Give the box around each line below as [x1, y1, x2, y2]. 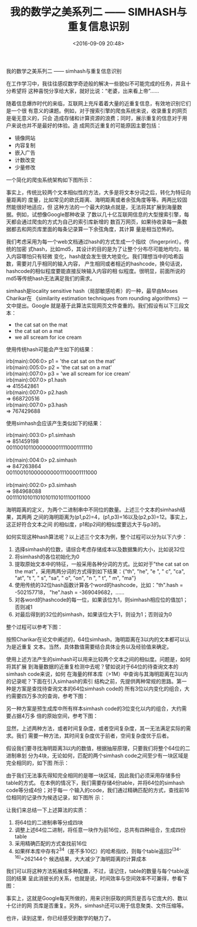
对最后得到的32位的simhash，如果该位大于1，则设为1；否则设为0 [14, 611, 172, 618]
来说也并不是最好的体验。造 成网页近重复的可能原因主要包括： [11, 122, 162, 129]
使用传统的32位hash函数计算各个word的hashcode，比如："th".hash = [14, 581, 184, 588]
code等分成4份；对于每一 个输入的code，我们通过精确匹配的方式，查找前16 [6, 786, 189, 793]
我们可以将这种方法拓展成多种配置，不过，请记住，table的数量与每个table [6, 868, 185, 875]
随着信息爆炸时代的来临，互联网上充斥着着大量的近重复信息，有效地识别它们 [6, 99, 191, 106]
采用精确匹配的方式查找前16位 [14, 839, 87, 847]
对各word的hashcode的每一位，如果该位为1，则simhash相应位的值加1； [14, 596, 189, 603]
